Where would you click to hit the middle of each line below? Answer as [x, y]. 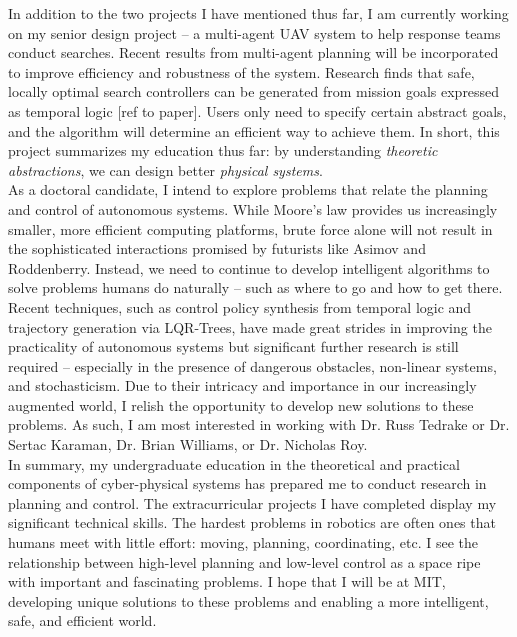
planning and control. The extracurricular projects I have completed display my [252, 502]
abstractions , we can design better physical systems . [165, 169]
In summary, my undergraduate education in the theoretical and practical [234, 463]
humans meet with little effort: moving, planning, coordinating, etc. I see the [243, 542]
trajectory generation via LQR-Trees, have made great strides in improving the [250, 326]
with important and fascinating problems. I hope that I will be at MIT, [227, 581]
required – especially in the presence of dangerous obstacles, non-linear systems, [252, 365]
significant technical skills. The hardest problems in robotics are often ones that [252, 522]
